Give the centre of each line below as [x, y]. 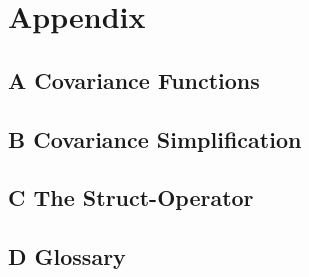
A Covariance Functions [134, 79]
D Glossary [67, 256]
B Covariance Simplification [155, 138]
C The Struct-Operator [131, 197]
